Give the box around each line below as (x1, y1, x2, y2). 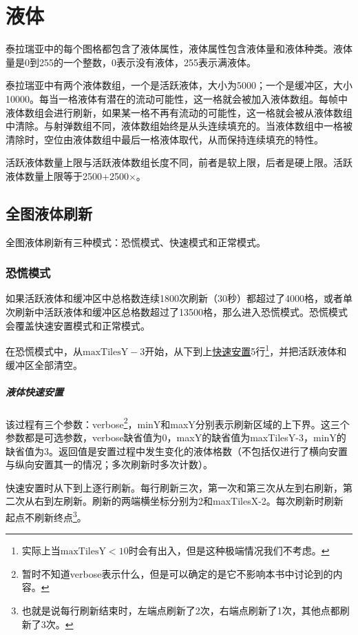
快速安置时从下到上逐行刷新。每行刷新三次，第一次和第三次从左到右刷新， (6, 480, 343, 494)
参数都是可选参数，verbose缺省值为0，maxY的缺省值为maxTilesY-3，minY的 (6, 430, 346, 444)
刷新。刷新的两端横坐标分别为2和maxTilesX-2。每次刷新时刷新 (63, 494, 344, 508)
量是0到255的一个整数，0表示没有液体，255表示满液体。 (6, 54, 256, 69)
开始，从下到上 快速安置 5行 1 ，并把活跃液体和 (145, 342, 347, 358)
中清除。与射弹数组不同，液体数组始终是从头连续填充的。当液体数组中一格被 (6, 119, 352, 133)
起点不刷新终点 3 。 (6, 507, 87, 524)
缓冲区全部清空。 (6, 357, 83, 372)
